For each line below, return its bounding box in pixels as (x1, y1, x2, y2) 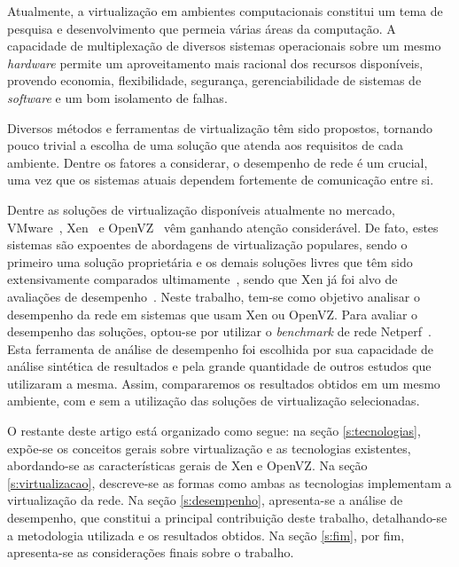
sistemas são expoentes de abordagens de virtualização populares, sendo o (7, 235, 408, 254)
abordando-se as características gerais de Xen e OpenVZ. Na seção (7, 456, 368, 475)
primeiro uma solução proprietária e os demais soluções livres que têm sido (7, 252, 413, 271)
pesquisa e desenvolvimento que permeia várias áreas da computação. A (7, 19, 396, 37)
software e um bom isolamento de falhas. (7, 88, 228, 106)
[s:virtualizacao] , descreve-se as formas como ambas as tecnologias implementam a (7, 473, 452, 492)
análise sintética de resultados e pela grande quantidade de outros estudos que (7, 357, 432, 375)
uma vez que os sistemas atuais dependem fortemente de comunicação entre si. (7, 170, 434, 189)
